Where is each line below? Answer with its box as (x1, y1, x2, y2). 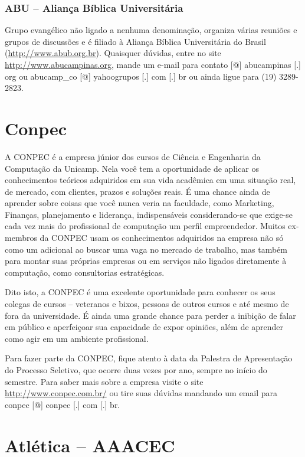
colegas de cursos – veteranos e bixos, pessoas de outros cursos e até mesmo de (5, 298, 289, 310)
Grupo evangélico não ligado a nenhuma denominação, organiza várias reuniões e (5, 24, 297, 36)
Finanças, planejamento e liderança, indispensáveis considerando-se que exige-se (5, 208, 293, 220)
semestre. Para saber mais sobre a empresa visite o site (5, 375, 204, 387)
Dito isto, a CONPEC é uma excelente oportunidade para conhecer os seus (5, 286, 276, 298)
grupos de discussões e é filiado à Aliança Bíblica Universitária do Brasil (5, 35, 266, 47)
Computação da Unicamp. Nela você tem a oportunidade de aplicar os (5, 162, 260, 174)
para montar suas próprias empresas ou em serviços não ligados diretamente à (5, 254, 287, 267)
